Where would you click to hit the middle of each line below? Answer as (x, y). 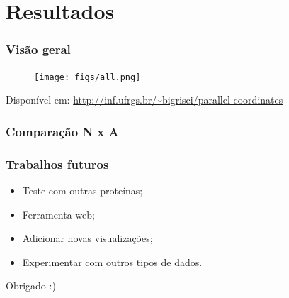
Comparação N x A (62, 131)
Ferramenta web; (58, 214)
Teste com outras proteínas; (83, 190)
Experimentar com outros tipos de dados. (112, 261)
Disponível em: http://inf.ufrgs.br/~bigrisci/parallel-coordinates (144, 100)
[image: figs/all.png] (87, 77)
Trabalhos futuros (57, 164)
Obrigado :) (31, 286)
